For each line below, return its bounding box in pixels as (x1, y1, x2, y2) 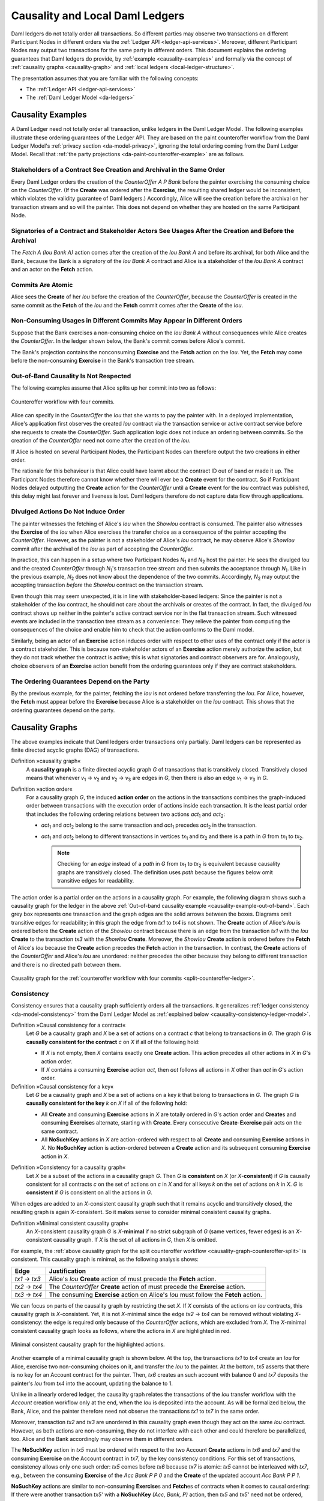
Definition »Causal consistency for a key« (11, 1083, 114, 1090)
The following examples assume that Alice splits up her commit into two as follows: (11, 384, 216, 391)
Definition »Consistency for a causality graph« (11, 1164, 126, 1171)
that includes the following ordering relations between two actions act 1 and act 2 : (26, 811, 225, 819)
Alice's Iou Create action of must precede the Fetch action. (49, 1275, 217, 1283)
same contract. (41, 1128, 79, 1135)
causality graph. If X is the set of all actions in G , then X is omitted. (53, 1236, 218, 1243)
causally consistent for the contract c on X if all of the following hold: (26, 1038, 200, 1045)
